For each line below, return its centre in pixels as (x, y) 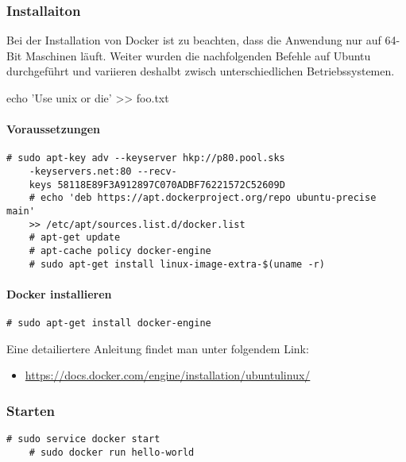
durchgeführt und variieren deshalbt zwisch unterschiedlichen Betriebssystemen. (201, 71)
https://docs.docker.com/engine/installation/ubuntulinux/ (168, 375)
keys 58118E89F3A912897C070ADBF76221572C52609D (157, 185)
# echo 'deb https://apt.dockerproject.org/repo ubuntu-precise (203, 198)
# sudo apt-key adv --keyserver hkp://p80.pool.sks (146, 158)
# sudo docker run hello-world (112, 452)
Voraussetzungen (54, 129)
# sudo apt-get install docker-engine (109, 323)
